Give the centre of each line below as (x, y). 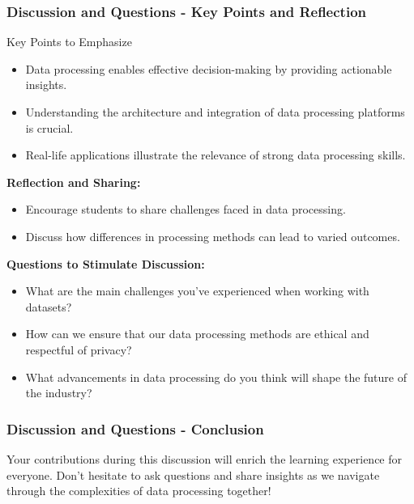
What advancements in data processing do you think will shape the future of (216, 377)
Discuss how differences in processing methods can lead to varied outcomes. (213, 236)
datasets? (49, 306)
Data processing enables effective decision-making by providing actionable (209, 68)
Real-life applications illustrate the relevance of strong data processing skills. (216, 155)
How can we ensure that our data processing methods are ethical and (197, 334)
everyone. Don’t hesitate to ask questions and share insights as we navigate (193, 474)
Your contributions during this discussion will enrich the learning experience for (204, 458)
